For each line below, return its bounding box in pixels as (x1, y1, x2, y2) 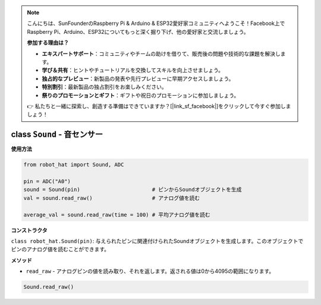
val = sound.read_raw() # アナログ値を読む (23, 194, 200, 202)
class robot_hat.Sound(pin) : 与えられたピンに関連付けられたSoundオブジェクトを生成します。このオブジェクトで (11, 237, 304, 244)
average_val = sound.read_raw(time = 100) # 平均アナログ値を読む (23, 211, 210, 218)
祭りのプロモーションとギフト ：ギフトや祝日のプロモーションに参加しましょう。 (42, 92, 240, 99)
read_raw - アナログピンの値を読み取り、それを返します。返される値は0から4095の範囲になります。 (26, 268, 275, 275)
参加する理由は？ (27, 39, 69, 46)
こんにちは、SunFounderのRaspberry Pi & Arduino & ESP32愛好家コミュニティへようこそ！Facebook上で (27, 20, 285, 27)
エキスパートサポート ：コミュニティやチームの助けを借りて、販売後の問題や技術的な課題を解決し (42, 50, 281, 57)
